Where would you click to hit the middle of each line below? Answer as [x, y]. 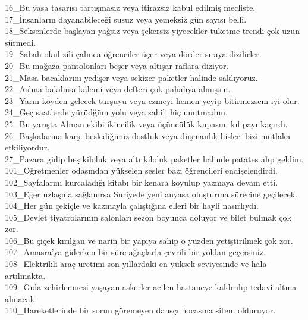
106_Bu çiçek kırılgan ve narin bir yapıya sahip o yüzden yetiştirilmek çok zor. [149, 240]
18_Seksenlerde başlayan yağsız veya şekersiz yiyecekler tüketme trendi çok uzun [152, 31]
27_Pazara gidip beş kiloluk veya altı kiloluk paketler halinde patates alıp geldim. [154, 159]
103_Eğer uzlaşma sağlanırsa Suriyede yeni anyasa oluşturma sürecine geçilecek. [151, 194]
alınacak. [21, 298]
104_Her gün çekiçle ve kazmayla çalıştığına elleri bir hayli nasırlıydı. [132, 206]
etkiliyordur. [27, 147]
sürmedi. [21, 42]
